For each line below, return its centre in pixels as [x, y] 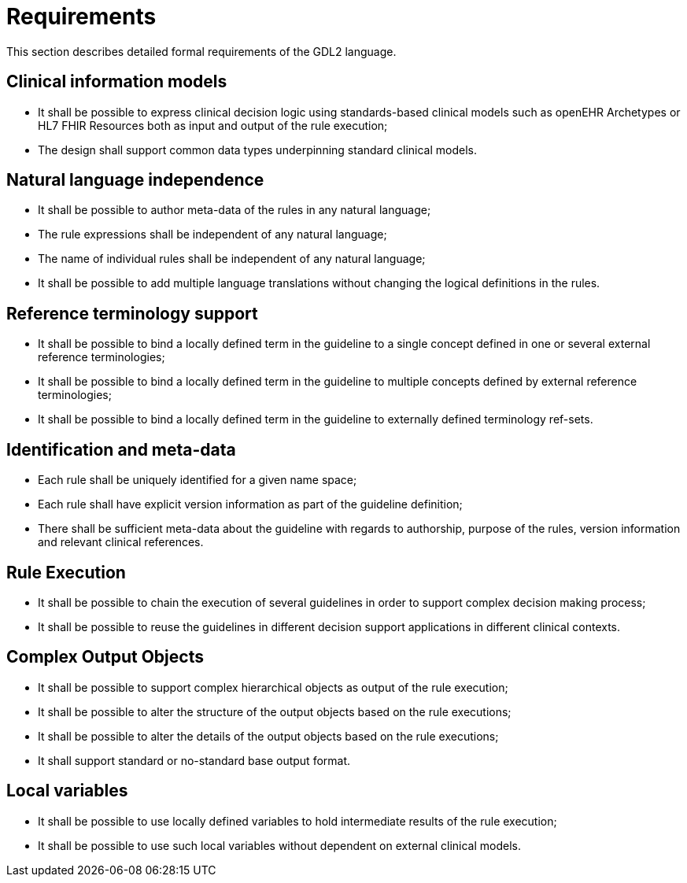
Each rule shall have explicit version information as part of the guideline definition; [250, 504]
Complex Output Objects [105, 657]
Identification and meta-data [121, 449]
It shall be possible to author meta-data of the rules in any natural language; [235, 210]
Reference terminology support [132, 313]
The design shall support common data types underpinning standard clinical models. [257, 150]
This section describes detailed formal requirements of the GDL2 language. [201, 51]
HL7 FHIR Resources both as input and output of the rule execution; [213, 125]
